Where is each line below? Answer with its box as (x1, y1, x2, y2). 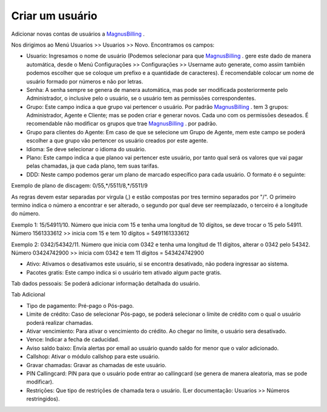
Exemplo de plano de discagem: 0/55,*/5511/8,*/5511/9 (11, 182, 148, 189)
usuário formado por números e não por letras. (26, 77, 144, 85)
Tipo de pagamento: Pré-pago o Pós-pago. (26, 302, 134, 309)
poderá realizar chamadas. (26, 319, 93, 326)
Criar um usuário (11, 9, 97, 22)
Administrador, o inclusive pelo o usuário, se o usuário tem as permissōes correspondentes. (26, 94, 256, 102)
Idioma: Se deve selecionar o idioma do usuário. (26, 145, 147, 152)
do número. (11, 210, 41, 217)
